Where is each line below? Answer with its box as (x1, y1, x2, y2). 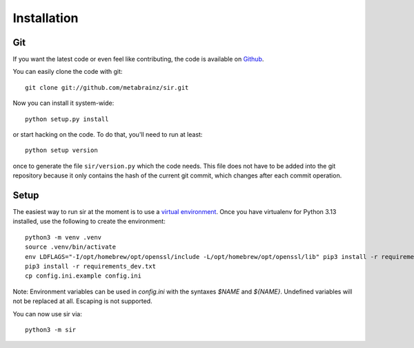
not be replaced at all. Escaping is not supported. (12, 297, 152, 305)
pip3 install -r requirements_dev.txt (25, 262, 157, 271)
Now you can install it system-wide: (12, 99, 115, 107)
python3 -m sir (25, 326, 77, 333)
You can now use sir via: (12, 309, 82, 318)
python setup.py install (25, 115, 109, 123)
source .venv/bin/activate (25, 243, 117, 251)
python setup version (25, 146, 98, 155)
